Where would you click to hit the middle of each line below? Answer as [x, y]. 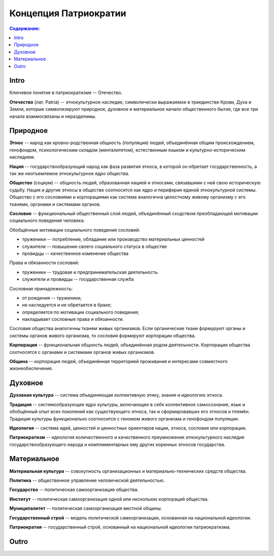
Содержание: [25, 28]
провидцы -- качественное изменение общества [75, 253]
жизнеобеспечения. [31, 369]
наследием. [22, 157]
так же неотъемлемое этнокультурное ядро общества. [69, 174]
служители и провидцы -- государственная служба [78, 279]
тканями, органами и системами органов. [55, 204]
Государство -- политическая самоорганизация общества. [74, 489]
